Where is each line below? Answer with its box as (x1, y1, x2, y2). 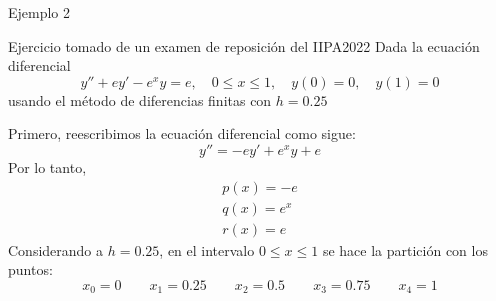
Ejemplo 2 (8, 2, 71, 22)
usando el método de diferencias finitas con (8, 89, 272, 110)
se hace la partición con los (322, 239, 488, 260)
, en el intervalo (159, 239, 255, 260)
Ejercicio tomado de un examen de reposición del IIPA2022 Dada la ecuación (8, 35, 480, 56)
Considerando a (8, 239, 104, 260)
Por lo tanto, (8, 156, 87, 177)
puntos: (8, 259, 53, 280)
